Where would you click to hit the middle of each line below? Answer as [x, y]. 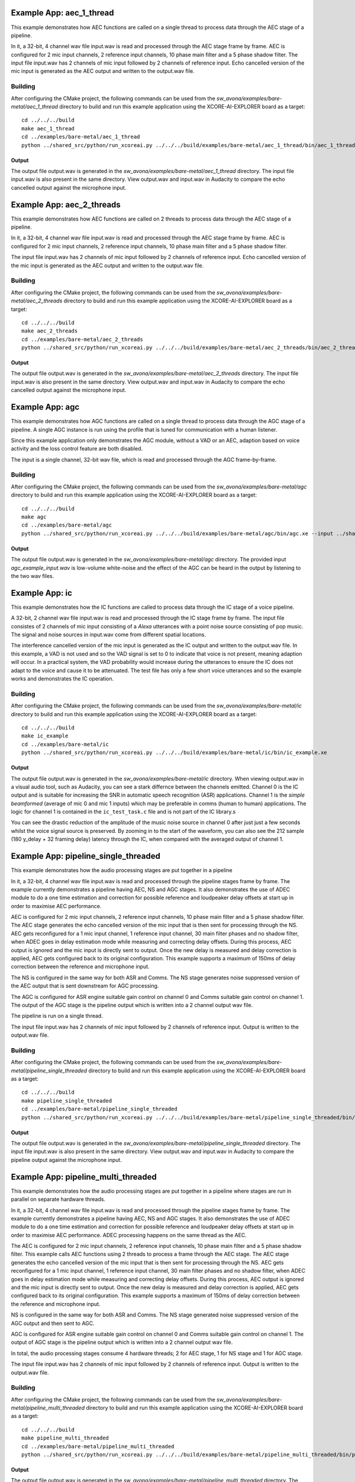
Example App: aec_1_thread [63, 13]
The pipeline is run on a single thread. [57, 1016]
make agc [34, 517]
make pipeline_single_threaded [67, 1101]
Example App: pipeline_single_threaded [86, 856]
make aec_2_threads [50, 331]
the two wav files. [33, 576]
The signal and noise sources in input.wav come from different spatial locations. [109, 635]
